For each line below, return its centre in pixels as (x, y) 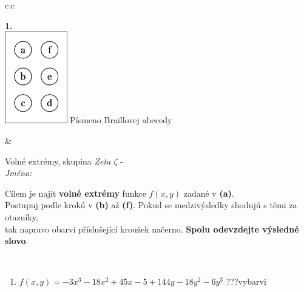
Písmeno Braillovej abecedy (121, 120)
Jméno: (19, 173)
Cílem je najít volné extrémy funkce (76, 193)
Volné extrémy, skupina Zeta (58, 161)
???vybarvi (246, 281)
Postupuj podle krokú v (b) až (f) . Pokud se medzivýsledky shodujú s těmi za (151, 205)
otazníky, (22, 216)
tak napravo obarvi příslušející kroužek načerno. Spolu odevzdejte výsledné (152, 229)
